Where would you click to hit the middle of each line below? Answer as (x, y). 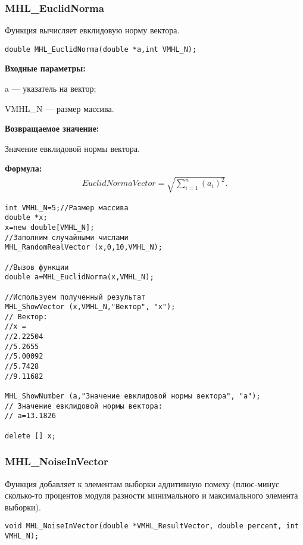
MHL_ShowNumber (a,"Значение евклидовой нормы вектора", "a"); (133, 396)
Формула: (24, 168)
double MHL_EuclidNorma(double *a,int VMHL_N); (101, 49)
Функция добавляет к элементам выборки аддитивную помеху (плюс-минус (142, 483)
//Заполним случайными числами (67, 237)
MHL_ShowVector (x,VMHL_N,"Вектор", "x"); (90, 307)
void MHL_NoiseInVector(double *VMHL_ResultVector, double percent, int (152, 526)
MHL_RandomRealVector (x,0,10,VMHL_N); (84, 247)
